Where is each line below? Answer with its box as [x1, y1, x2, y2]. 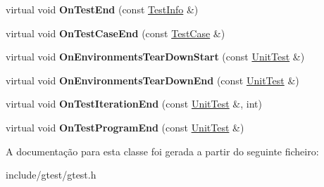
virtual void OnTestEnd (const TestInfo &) [6, 2, 199, 16]
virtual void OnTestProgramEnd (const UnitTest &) [6, 120, 244, 134]
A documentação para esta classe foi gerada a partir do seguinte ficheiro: [6, 143, 319, 158]
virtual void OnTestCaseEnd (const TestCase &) [6, 25, 225, 40]
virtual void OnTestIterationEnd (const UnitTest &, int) [6, 96, 262, 111]
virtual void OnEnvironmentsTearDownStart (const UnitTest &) [6, 49, 305, 64]
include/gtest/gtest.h [6, 167, 96, 182]
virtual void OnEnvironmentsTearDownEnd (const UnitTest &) [6, 72, 299, 87]
